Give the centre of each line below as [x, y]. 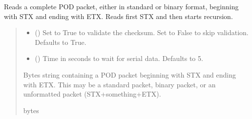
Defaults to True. [61, 42]
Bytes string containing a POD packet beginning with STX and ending [129, 74]
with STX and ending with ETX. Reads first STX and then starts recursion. [118, 16]
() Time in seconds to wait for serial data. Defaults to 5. [119, 58]
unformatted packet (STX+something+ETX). [92, 94]
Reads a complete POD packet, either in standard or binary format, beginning [121, 6]
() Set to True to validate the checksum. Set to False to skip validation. [142, 32]
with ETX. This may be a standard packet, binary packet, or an [119, 84]
